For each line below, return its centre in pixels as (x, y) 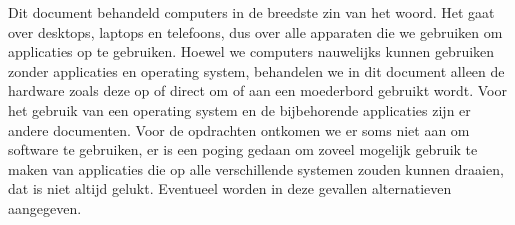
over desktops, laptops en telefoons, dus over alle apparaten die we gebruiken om (255, 31)
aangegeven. (45, 207)
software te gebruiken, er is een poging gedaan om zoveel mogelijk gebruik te (243, 149)
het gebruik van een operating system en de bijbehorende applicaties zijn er (239, 109)
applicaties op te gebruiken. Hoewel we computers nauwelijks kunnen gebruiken (251, 51)
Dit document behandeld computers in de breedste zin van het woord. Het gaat (251, 12)
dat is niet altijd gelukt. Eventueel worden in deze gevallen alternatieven (230, 188)
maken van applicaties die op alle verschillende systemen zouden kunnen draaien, (256, 168)
